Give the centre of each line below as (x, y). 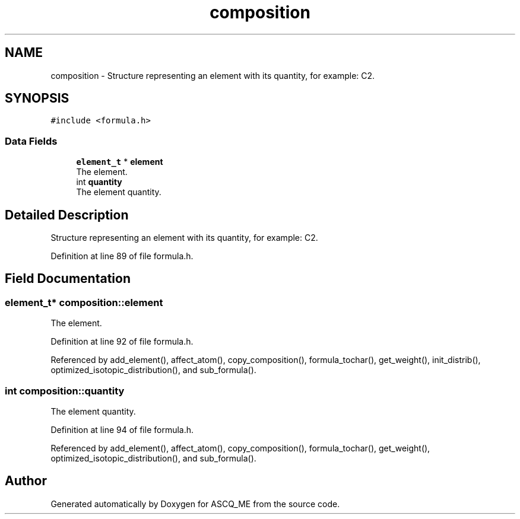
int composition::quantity (65, 391)
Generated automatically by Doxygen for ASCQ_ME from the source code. (195, 504)
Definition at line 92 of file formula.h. (122, 342)
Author (26, 481)
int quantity (99, 182)
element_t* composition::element (84, 302)
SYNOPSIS (37, 98)
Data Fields (31, 141)
